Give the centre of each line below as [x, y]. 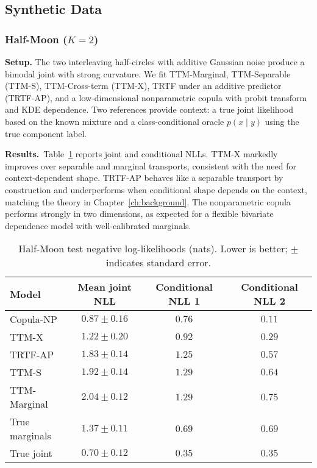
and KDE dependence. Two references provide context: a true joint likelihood [149, 109]
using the [282, 121]
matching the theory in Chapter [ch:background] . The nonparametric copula [148, 201]
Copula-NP [34, 319]
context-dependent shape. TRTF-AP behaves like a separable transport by [144, 178]
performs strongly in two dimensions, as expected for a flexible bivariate [139, 214]
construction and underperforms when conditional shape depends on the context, [156, 189]
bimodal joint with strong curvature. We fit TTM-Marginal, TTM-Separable [148, 73]
